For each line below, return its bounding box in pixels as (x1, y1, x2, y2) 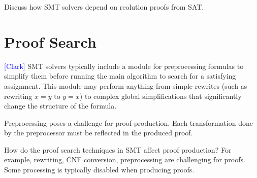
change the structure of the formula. (4, 100, 117, 111)
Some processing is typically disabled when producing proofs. (4, 164, 195, 175)
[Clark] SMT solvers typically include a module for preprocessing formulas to (4, 60, 244, 71)
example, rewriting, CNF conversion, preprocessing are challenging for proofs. (4, 154, 245, 165)
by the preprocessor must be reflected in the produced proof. (4, 127, 193, 138)
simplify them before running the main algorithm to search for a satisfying (4, 70, 236, 81)
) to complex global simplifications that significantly (79, 90, 242, 101)
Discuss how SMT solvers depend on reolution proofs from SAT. (4, 2, 204, 12)
